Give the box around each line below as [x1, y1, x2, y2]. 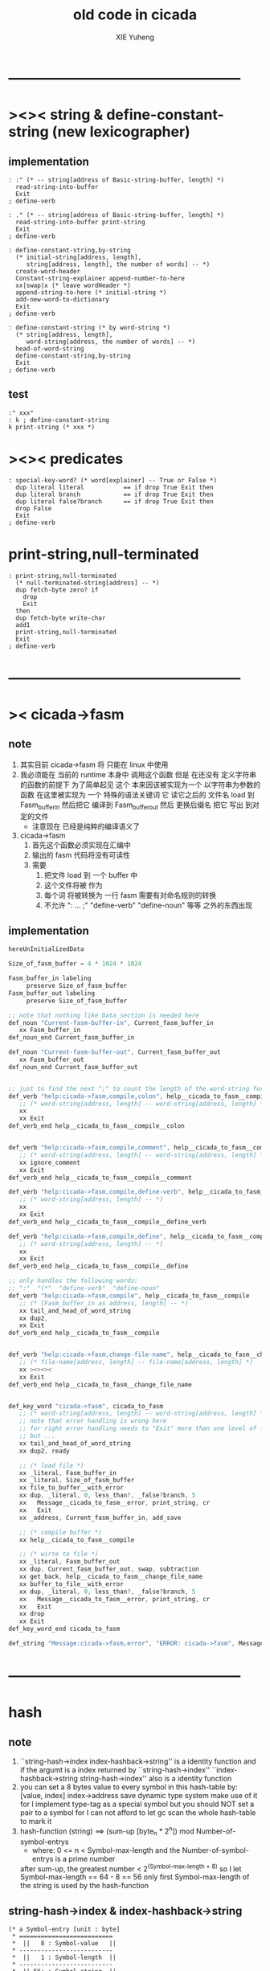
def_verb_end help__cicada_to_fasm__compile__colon [8, 1122, 185, 1130]
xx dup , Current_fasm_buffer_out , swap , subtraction [18, 1565, 199, 1573]
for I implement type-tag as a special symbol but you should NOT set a [19, 1799, 255, 1809]
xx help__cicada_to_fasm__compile [18, 1535, 135, 1544]
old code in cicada [72, 6, 198, 24]
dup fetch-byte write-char [15, 613, 106, 622]
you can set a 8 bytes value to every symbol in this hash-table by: [19, 1782, 239, 1792]
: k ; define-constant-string [8, 416, 110, 424]
